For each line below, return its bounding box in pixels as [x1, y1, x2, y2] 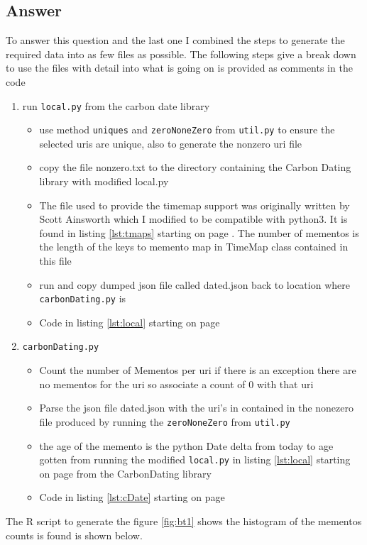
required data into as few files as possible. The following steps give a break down [6, 46, 356, 61]
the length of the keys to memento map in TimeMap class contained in [39, 239, 349, 254]
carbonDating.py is [39, 291, 126, 306]
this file [39, 253, 72, 268]
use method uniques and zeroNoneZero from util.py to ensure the [39, 122, 335, 137]
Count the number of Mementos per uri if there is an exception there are [39, 363, 356, 378]
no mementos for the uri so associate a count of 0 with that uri [39, 376, 314, 391]
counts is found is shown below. [6, 527, 143, 542]
